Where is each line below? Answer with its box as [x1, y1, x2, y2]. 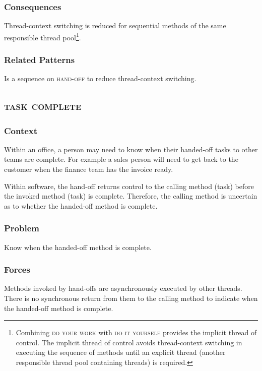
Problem [4, 222, 39, 234]
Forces [4, 263, 30, 276]
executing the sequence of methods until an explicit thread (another [16, 347, 226, 357]
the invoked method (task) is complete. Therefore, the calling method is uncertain [4, 191, 257, 201]
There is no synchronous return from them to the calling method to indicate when [4, 293, 258, 303]
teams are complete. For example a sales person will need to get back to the [4, 154, 238, 164]
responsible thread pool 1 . [4, 30, 81, 42]
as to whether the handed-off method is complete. [4, 200, 158, 211]
